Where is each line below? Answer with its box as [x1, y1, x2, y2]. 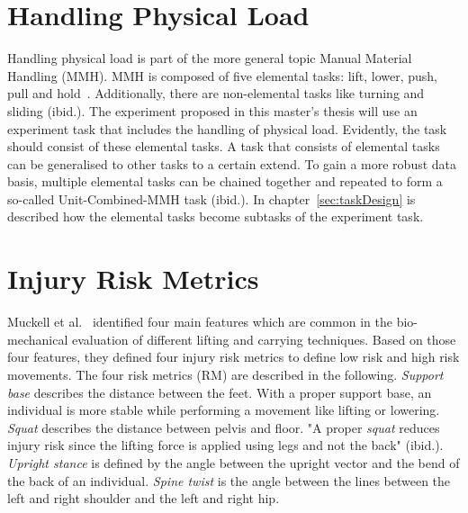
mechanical [7, 329, 68, 348]
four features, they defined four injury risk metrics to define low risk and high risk [7, 347, 460, 366]
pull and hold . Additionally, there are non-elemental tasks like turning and [7, 84, 425, 103]
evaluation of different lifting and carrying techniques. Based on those [71, 329, 456, 348]
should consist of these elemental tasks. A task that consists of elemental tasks [7, 137, 440, 156]
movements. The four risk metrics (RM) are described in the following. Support [7, 364, 444, 383]
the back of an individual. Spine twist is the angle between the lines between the [7, 471, 451, 490]
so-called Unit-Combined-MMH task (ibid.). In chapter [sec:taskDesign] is [7, 189, 416, 208]
